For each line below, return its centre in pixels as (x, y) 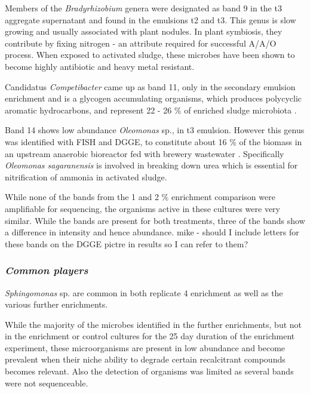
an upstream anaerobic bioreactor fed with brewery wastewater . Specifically (145, 153)
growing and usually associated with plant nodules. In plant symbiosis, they (144, 31)
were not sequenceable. (47, 383)
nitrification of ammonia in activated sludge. (86, 176)
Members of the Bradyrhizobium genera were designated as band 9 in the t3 (143, 8)
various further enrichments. (56, 304)
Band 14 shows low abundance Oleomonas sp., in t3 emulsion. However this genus (155, 130)
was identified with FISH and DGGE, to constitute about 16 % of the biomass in (154, 141)
